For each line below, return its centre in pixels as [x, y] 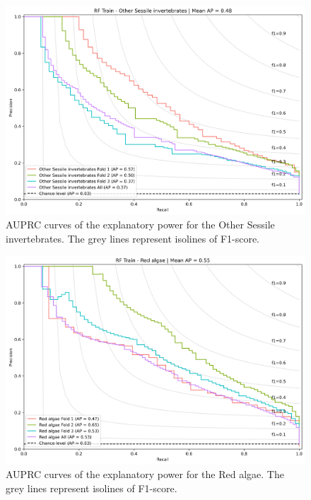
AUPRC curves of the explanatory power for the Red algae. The [145, 474]
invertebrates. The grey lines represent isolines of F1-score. [133, 238]
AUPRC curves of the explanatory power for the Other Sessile [140, 225]
